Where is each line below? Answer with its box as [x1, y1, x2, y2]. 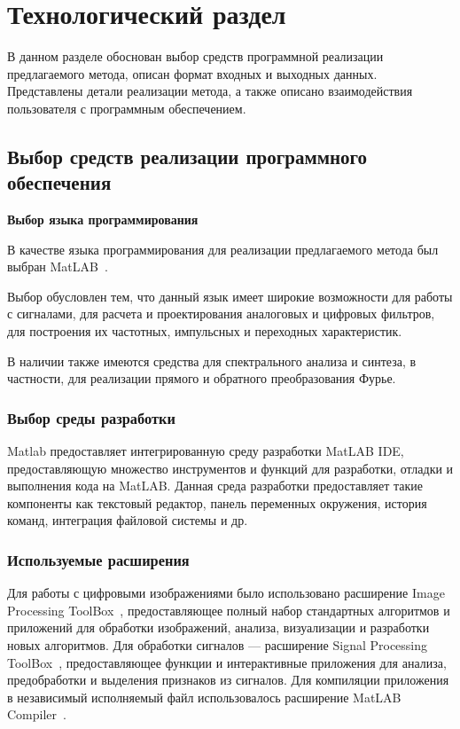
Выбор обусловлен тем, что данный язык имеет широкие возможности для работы [7, 286, 453, 305]
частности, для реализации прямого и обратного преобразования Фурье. [7, 369, 396, 388]
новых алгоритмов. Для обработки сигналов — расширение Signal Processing [7, 636, 428, 655]
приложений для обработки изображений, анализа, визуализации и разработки [7, 618, 430, 637]
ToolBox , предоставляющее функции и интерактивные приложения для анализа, [7, 653, 447, 671]
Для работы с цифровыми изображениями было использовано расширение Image [7, 584, 445, 602]
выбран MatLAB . [7, 257, 108, 276]
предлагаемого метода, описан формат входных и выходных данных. [7, 64, 378, 82]
